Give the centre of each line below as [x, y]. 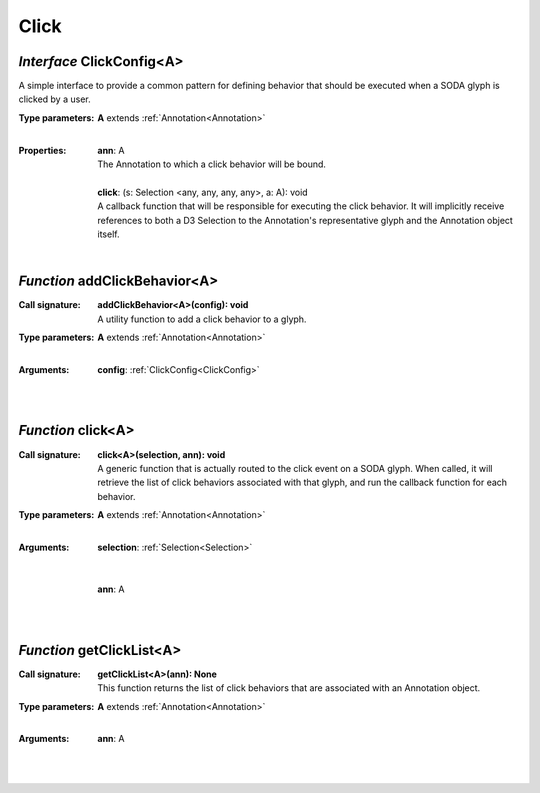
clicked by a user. [54, 99]
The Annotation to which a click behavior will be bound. [212, 164]
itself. [108, 234]
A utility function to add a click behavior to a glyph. [202, 319]
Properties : [42, 150]
